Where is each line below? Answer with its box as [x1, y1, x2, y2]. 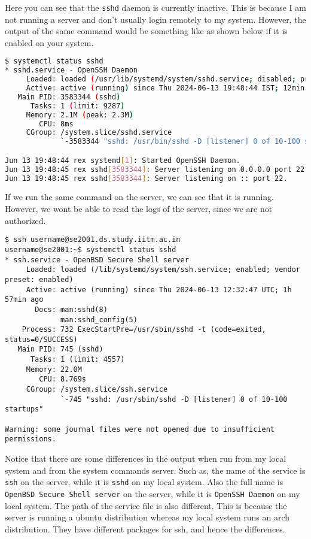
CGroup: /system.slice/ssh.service [26, 385, 168, 394]
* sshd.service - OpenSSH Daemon [5, 66, 138, 75]
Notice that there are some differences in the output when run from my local [5, 452, 286, 465]
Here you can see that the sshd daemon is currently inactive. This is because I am [5, 1, 306, 13]
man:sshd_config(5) [60, 315, 138, 324]
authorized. [5, 214, 46, 226]
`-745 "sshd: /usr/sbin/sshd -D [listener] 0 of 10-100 [60, 395, 288, 404]
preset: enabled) [5, 275, 74, 284]
